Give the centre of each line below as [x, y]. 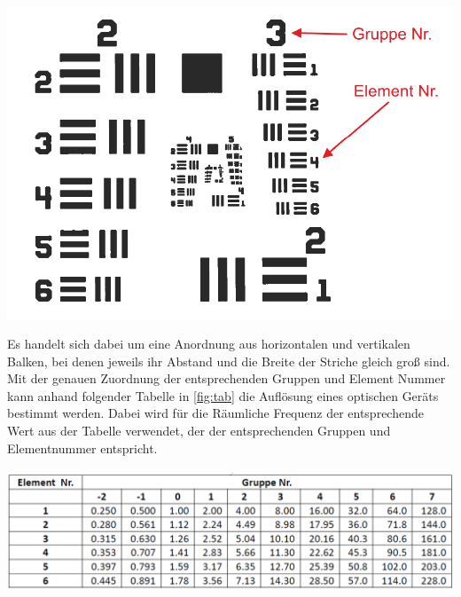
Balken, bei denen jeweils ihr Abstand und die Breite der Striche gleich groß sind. [229, 361]
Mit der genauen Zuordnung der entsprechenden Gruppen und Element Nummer [227, 378]
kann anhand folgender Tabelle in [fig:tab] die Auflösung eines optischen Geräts [223, 395]
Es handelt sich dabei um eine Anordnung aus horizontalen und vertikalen [209, 344]
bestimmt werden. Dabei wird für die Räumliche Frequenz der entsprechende [215, 413]
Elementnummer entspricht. [82, 448]
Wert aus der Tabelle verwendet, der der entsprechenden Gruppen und [199, 430]
